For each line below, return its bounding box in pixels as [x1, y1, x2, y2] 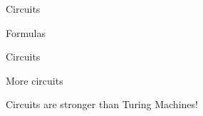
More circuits [6, 73, 63, 88]
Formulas [6, 25, 46, 40]
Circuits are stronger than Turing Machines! [6, 97, 198, 112]
